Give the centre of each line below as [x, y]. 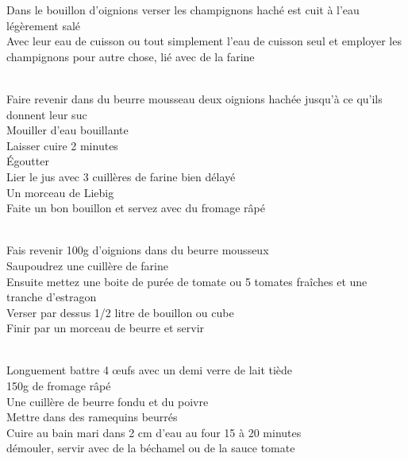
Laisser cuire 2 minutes [62, 145]
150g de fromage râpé [59, 386]
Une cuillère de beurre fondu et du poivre [108, 401]
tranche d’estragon [52, 297]
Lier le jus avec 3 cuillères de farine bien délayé [121, 176]
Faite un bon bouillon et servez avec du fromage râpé [136, 208]
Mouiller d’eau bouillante [67, 130]
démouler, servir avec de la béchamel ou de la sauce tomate [151, 448]
